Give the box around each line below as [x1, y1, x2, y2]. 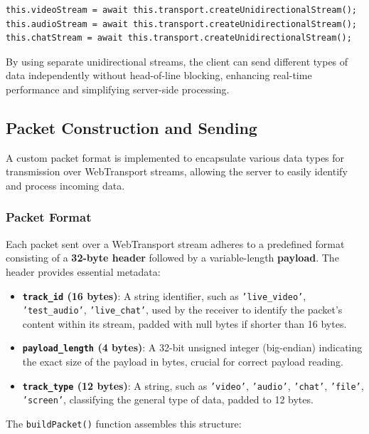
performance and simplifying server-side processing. [6, 81, 230, 96]
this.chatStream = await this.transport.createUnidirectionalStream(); [6, 33, 352, 43]
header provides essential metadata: [6, 264, 161, 279]
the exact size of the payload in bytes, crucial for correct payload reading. [22, 354, 343, 369]
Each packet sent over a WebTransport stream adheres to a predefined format [6, 236, 345, 251]
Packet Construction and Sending [6, 116, 257, 138]
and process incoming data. [6, 177, 125, 192]
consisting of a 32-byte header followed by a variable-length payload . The [6, 250, 339, 265]
